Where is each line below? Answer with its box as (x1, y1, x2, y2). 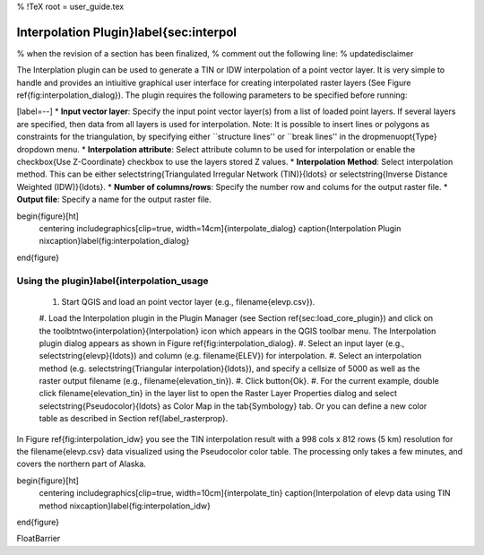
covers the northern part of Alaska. (16, 458, 147, 470)
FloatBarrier (16, 533, 61, 544)
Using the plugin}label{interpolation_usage (16, 274, 210, 287)
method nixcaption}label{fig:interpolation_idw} (39, 500, 211, 511)
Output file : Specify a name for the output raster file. (16, 194, 212, 205)
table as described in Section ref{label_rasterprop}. (39, 413, 229, 424)
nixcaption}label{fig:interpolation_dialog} (39, 236, 190, 247)
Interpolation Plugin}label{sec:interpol (16, 24, 238, 39)
